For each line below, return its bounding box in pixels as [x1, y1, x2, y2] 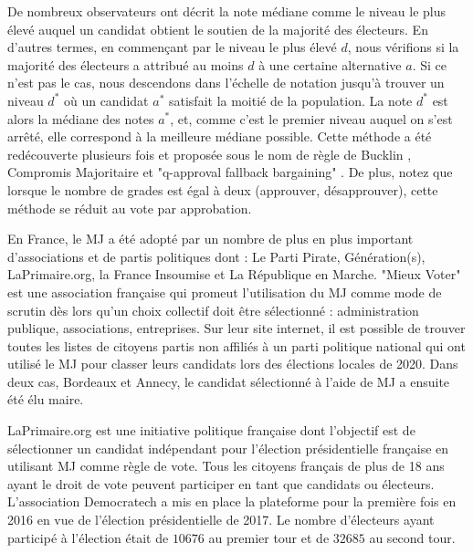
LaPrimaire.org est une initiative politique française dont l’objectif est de [7, 421, 415, 440]
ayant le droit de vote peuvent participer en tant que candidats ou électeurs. [7, 474, 435, 493]
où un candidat [63, 90, 149, 110]
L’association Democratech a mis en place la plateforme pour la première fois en [7, 492, 457, 511]
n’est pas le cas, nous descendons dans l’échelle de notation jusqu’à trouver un [7, 73, 445, 92]
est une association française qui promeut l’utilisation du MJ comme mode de [7, 282, 442, 301]
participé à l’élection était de [7, 527, 169, 547]
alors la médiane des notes [7, 109, 154, 128]
